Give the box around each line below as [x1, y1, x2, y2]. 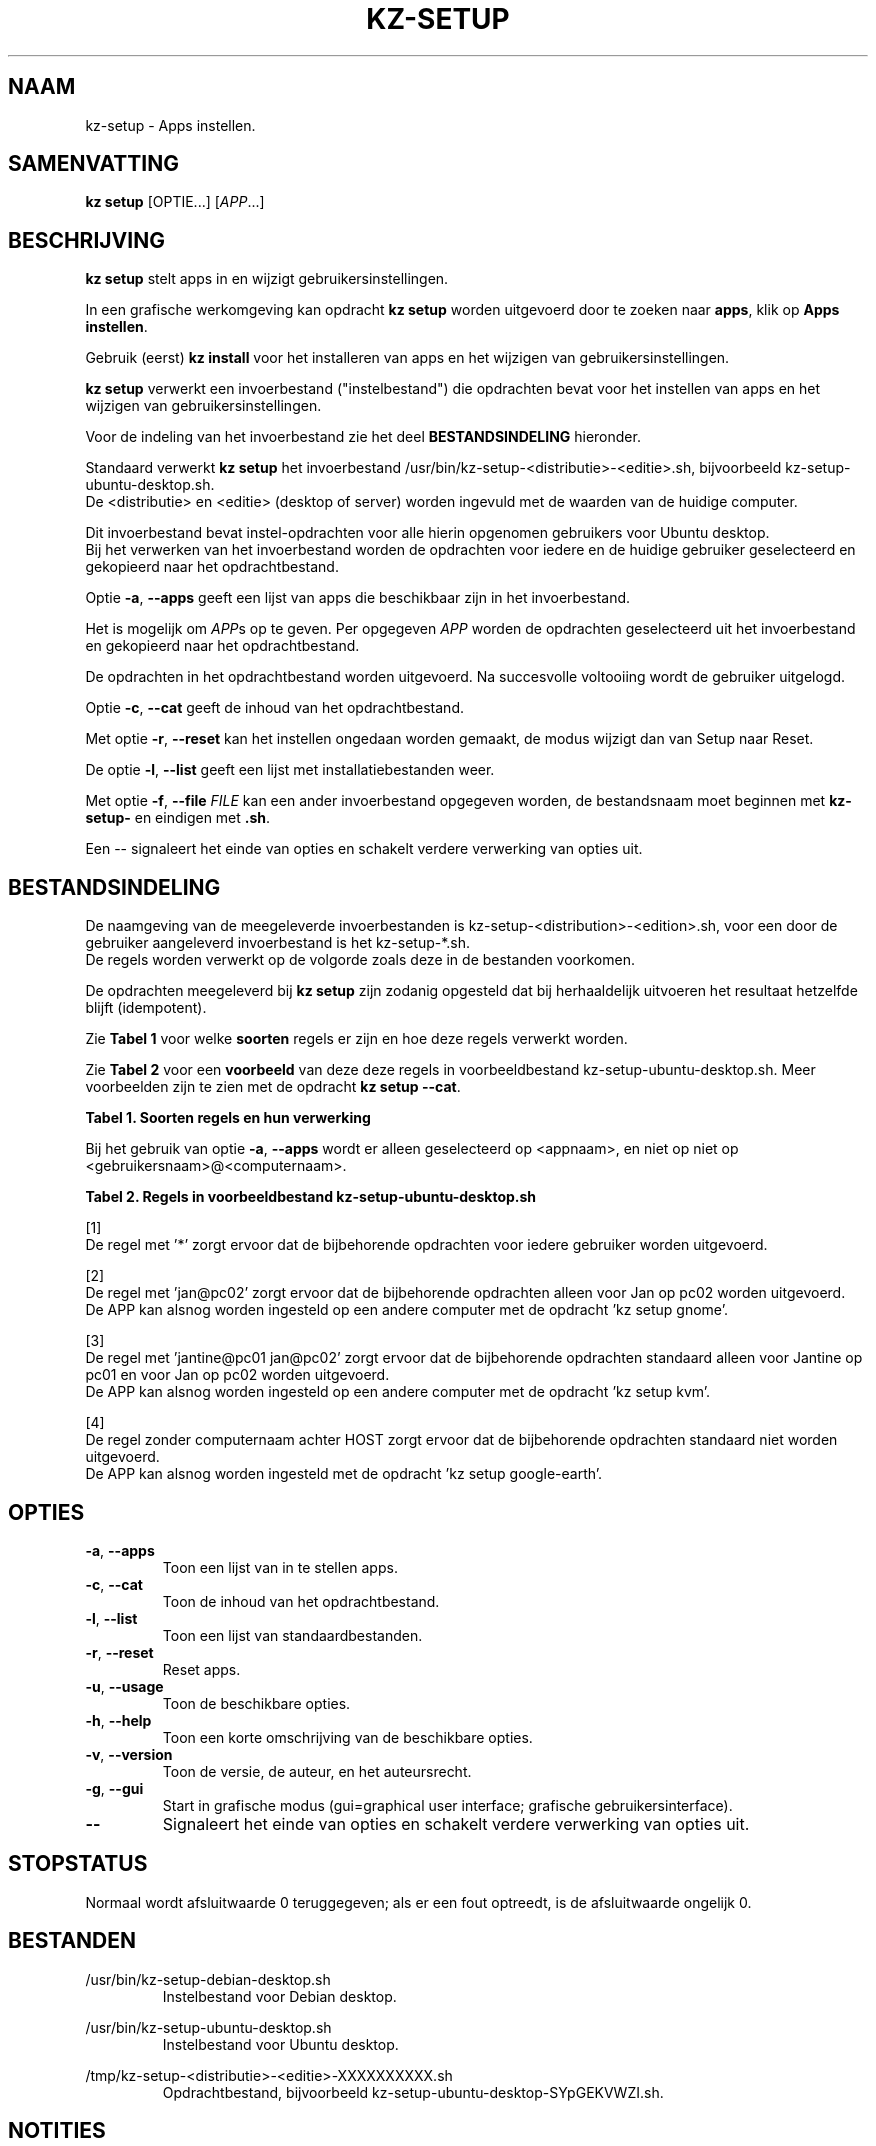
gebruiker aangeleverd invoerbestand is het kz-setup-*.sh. [85, 934, 471, 952]
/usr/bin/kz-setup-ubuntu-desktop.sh [85, 2018, 332, 2036]
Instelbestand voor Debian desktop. [162, 1987, 397, 2005]
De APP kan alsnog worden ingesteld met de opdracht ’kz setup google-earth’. [85, 1465, 603, 1483]
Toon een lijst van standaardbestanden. [162, 1626, 423, 1644]
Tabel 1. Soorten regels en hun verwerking [85, 1109, 371, 1127]
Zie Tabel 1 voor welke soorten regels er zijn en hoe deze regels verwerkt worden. [85, 1030, 628, 1048]
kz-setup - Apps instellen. [85, 116, 256, 134]
